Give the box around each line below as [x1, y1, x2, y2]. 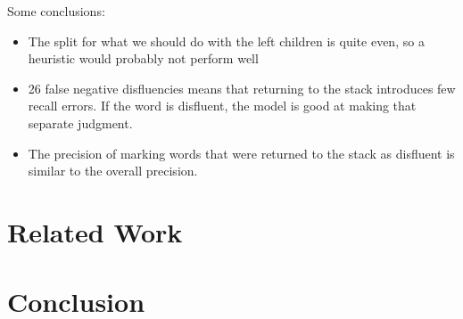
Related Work [7, 213, 183, 249]
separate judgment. [28, 113, 133, 132]
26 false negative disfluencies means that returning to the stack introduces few [28, 78, 456, 97]
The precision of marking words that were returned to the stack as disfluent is [28, 143, 455, 162]
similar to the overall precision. [28, 161, 198, 180]
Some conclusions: [7, 2, 105, 20]
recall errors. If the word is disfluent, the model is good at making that [28, 96, 417, 115]
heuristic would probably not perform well [28, 49, 259, 68]
